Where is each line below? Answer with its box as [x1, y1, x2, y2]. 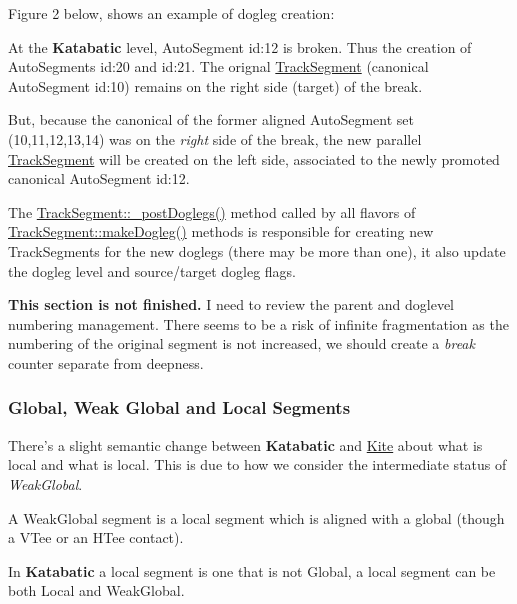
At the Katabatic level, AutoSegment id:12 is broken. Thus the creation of [8, 36, 472, 57]
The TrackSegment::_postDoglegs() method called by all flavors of [8, 201, 416, 222]
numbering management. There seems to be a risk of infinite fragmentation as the [8, 313, 509, 334]
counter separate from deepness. [8, 352, 204, 373]
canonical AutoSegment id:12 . [8, 168, 190, 189]
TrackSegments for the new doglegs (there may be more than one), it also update [8, 240, 506, 261]
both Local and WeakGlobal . [8, 580, 185, 601]
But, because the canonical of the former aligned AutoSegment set [8, 109, 415, 130]
